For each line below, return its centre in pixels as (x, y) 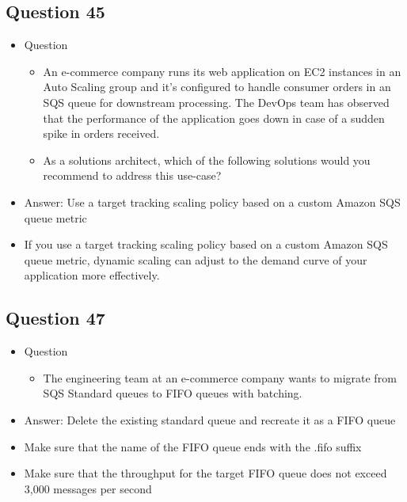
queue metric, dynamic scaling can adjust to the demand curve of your (196, 259)
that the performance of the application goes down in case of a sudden (214, 118)
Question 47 (55, 318)
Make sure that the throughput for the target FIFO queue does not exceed (205, 473)
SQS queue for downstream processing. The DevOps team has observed (216, 102)
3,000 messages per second (88, 488)
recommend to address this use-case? (132, 175)
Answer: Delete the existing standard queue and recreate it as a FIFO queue (210, 419)
